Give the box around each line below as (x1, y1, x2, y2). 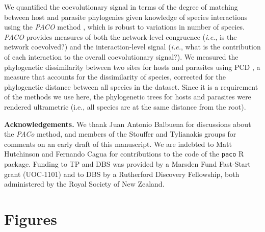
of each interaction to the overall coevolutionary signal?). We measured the (4, 51, 238, 62)
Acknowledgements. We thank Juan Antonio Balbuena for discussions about (4, 118, 251, 129)
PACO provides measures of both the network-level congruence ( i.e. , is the (4, 31, 237, 42)
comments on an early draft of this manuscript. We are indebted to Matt (4, 138, 232, 149)
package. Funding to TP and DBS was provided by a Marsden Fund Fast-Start (4, 158, 251, 169)
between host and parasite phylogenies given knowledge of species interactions (4, 11, 248, 22)
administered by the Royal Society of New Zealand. (4, 178, 165, 189)
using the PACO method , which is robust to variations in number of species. (4, 21, 245, 32)
